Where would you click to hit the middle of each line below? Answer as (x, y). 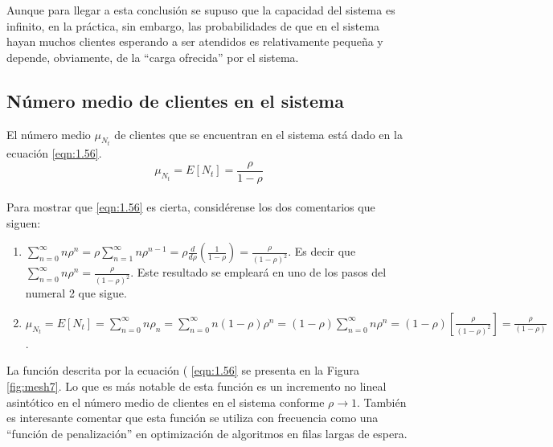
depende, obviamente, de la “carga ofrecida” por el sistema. (153, 57)
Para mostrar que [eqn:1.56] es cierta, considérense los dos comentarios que (191, 207)
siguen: (24, 222)
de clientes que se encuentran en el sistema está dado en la (258, 134)
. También (382, 402)
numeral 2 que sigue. (76, 293)
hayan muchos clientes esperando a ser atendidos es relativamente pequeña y (195, 41)
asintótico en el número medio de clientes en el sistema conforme (166, 402)
